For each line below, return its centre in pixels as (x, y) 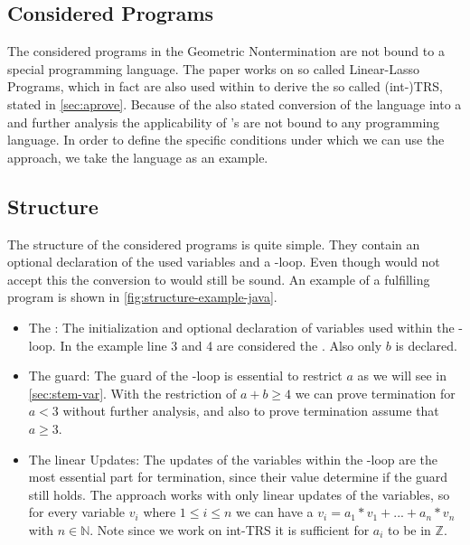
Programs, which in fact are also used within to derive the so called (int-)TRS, (225, 86)
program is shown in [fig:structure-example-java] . (142, 297)
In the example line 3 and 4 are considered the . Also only (221, 345)
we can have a (275, 512)
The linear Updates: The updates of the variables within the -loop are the (233, 459)
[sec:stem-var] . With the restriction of (132, 393)
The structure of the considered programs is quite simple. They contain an (214, 244)
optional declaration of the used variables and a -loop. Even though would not (224, 262)
